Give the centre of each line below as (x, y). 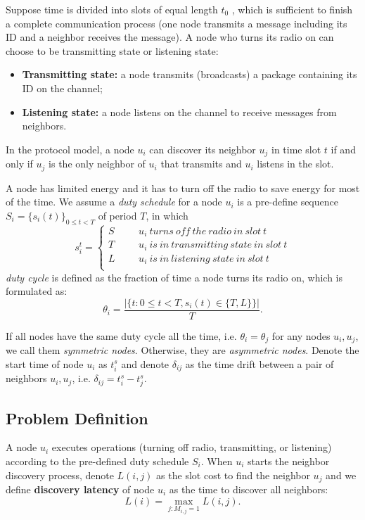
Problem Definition (77, 418)
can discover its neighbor (203, 149)
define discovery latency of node (80, 489)
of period (117, 215)
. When (217, 461)
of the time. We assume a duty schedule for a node (114, 202)
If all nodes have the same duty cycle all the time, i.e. (121, 335)
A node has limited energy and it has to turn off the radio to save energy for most (183, 188)
